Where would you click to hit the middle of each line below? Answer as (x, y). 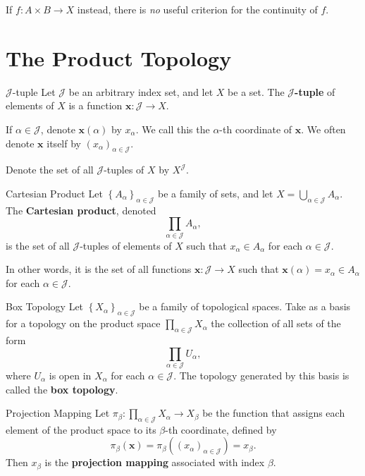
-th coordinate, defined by (221, 429)
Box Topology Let (45, 306)
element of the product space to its (81, 429)
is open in (70, 375)
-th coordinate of (256, 129)
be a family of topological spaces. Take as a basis (245, 306)
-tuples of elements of (126, 245)
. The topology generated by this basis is (261, 375)
